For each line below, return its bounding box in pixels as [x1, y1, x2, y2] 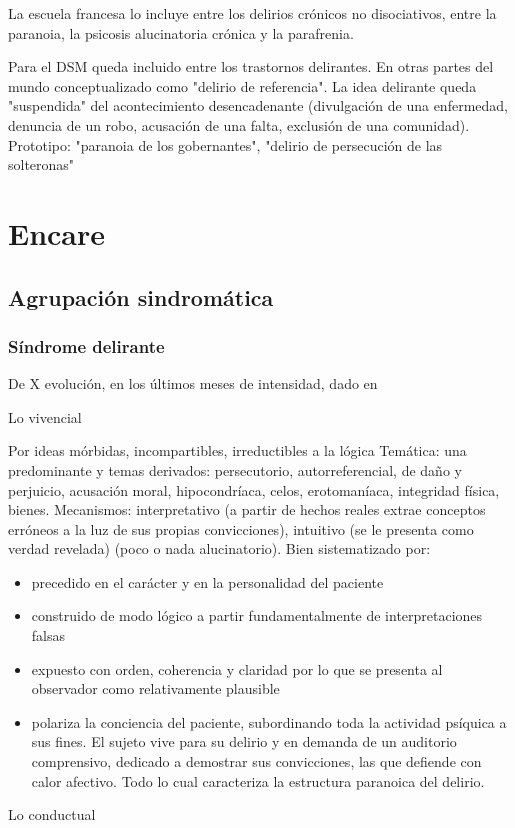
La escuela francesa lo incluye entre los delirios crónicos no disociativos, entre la [8, 3, 497, 23]
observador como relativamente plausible [31, 678, 280, 699]
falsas [31, 625, 66, 646]
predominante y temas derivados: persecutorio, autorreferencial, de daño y [8, 459, 462, 480]
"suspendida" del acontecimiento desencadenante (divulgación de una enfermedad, [8, 95, 508, 116]
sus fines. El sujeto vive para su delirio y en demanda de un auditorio [31, 731, 457, 752]
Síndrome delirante [8, 333, 165, 358]
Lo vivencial [8, 406, 82, 427]
